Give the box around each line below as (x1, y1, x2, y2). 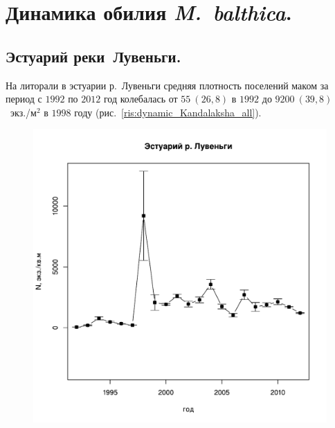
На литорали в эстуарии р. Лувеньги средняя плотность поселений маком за (6, 78, 329, 92)
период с (6, 91, 42, 106)
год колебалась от (103, 91, 178, 106)
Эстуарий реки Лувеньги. (6, 45, 181, 66)
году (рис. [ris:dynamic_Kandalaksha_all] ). (74, 105, 262, 119)
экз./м (10, 105, 37, 119)
